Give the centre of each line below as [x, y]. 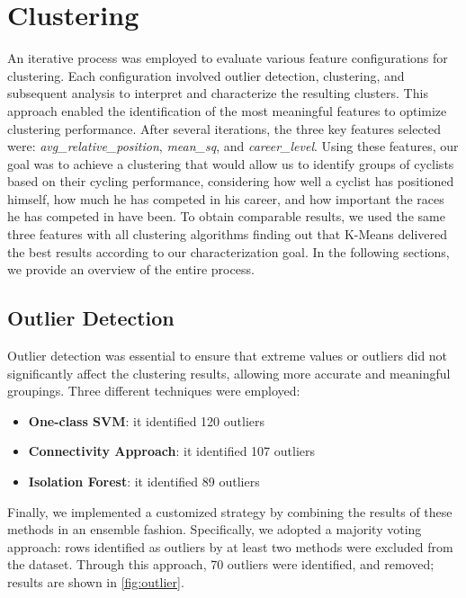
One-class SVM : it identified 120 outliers [147, 420]
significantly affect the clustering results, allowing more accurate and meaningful [229, 373]
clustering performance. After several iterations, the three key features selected [224, 128]
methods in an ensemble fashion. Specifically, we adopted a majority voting [215, 529]
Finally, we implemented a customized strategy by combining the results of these [230, 511]
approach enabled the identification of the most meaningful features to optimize [227, 110]
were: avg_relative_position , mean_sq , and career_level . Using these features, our [233, 146]
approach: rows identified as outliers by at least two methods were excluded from [230, 546]
